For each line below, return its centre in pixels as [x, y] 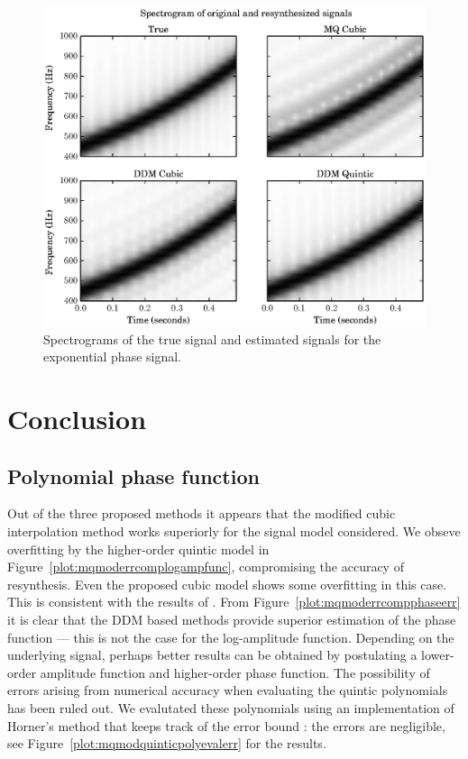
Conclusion [77, 418]
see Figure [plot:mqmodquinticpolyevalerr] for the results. [167, 743]
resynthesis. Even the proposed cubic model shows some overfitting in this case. [227, 584]
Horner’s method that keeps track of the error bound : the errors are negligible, [226, 725]
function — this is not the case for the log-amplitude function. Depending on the [231, 637]
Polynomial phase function [133, 476]
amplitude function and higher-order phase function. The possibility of [235, 672]
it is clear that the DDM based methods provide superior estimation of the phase [232, 619]
